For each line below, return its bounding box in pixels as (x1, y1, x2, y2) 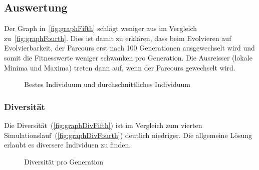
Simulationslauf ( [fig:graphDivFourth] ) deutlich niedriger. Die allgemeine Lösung (4, 129, 252, 140)
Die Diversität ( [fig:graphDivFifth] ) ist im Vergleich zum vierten (4, 119, 202, 130)
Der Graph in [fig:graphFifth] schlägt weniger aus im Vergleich (4, 23, 197, 33)
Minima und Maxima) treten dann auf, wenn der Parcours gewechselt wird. (4, 62, 235, 72)
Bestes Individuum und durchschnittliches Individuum (24, 79, 190, 89)
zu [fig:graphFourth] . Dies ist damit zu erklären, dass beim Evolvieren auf (4, 32, 231, 43)
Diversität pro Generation (24, 156, 104, 166)
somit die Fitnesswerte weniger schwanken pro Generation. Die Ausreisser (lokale (4, 52, 252, 62)
